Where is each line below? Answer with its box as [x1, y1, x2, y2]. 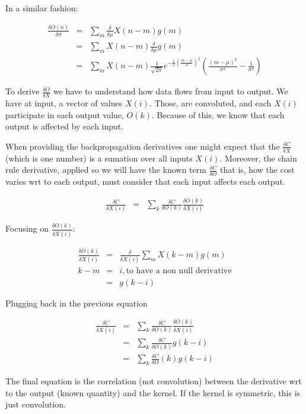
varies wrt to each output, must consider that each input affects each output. [5, 175, 285, 188]
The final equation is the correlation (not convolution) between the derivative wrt [5, 375, 302, 387]
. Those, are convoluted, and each [149, 97, 272, 109]
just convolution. [5, 398, 66, 410]
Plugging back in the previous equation [5, 296, 148, 309]
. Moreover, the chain [219, 151, 297, 164]
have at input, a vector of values [5, 97, 123, 109]
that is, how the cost [220, 163, 295, 176]
